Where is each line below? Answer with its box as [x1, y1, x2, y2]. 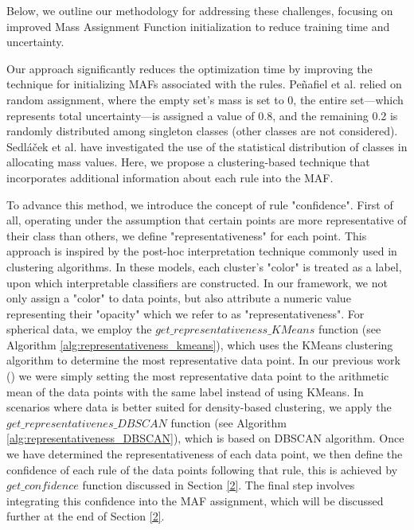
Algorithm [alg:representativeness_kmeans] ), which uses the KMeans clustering [6, 336, 393, 353]
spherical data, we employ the [6, 321, 152, 337]
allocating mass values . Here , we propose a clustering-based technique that [6, 154, 370, 170]
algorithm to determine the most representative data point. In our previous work [6, 352, 400, 368]
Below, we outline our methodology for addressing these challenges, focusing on [6, 2, 393, 18]
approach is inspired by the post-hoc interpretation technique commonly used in [6, 243, 397, 259]
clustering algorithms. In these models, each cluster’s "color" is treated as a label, [6, 258, 402, 275]
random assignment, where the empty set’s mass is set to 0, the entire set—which [6, 91, 404, 107]
